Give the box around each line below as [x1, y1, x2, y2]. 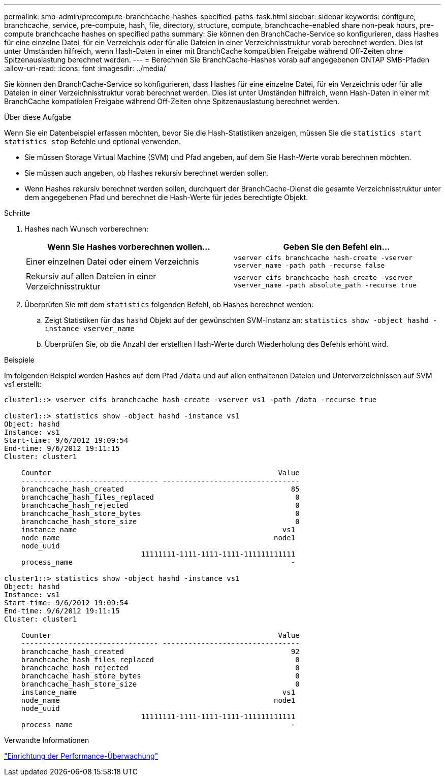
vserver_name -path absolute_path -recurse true [234, 281, 417, 289]
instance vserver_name [45, 324, 135, 333]
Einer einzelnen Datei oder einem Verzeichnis [26, 256, 199, 267]
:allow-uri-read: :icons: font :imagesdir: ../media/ [4, 64, 166, 73]
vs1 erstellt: [4, 380, 42, 388]
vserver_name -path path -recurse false [234, 262, 385, 269]
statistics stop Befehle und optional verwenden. [4, 137, 181, 146]
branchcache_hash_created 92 [21, 647, 300, 656]
